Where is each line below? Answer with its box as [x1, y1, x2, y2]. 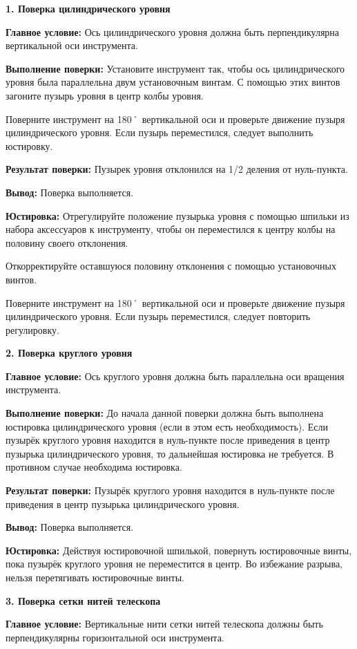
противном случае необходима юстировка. [6, 460, 182, 474]
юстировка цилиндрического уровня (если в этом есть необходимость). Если [6, 419, 329, 433]
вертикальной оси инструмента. [6, 38, 138, 53]
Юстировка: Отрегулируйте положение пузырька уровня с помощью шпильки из [6, 208, 349, 223]
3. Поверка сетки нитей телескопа [6, 593, 161, 608]
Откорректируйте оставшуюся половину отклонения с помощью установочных [6, 258, 336, 273]
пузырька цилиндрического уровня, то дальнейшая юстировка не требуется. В [6, 446, 334, 460]
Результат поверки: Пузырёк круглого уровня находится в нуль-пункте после [6, 483, 335, 498]
